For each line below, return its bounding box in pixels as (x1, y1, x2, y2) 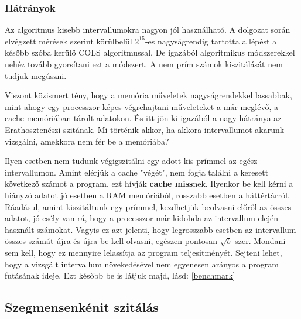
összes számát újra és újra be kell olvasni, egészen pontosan (5, 235, 218, 247)
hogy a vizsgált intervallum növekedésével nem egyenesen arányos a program (5, 258, 279, 270)
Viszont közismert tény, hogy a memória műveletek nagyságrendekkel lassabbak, (5, 89, 292, 101)
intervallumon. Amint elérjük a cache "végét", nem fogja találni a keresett (5, 166, 269, 178)
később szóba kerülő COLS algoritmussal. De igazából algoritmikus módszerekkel (5, 46, 295, 59)
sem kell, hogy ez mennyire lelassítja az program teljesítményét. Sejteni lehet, (5, 246, 282, 258)
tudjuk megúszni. (5, 69, 67, 81)
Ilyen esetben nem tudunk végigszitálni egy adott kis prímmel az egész (5, 155, 258, 167)
